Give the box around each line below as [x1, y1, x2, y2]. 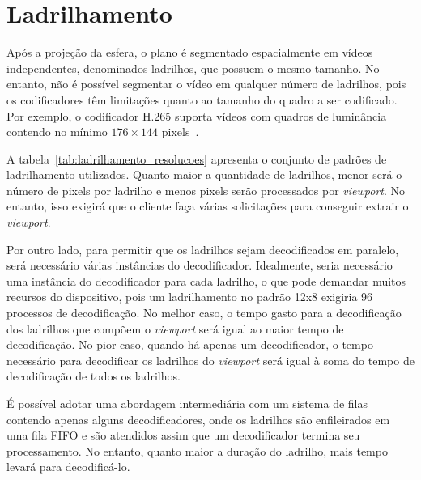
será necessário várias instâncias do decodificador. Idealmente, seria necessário [6, 257, 393, 274]
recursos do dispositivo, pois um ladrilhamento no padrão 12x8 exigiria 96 [6, 288, 373, 305]
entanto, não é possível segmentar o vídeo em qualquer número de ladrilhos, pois [6, 75, 406, 92]
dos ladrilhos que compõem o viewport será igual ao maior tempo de [6, 320, 344, 337]
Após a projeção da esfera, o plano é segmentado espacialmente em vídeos [6, 44, 373, 61]
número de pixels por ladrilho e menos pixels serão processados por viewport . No [6, 181, 405, 198]
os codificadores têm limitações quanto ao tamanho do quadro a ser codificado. [6, 91, 398, 108]
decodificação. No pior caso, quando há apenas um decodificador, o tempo [6, 336, 373, 353]
